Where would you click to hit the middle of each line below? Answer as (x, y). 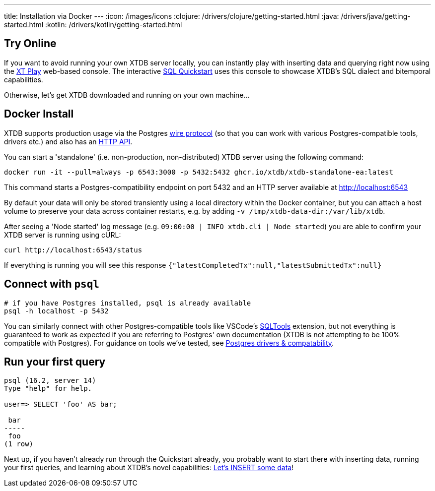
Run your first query (55, 362)
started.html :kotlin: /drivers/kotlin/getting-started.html (93, 25)
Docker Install (39, 114)
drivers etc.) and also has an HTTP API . (68, 141)
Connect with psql (52, 284)
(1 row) (19, 444)
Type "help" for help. (48, 389)
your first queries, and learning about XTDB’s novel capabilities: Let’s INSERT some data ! (149, 468)
